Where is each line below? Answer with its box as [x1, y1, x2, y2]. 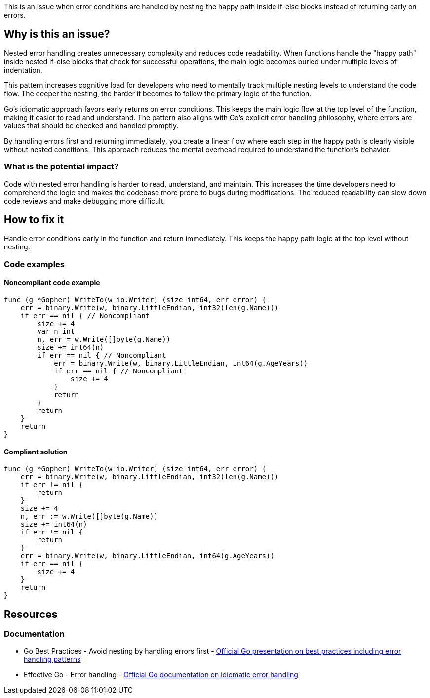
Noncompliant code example [4, 278, 100, 287]
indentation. [4, 65, 42, 74]
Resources [4, 608, 58, 620]
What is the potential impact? [4, 162, 119, 172]
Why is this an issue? [4, 28, 110, 41]
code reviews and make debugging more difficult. [4, 196, 165, 205]
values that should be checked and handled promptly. [4, 121, 179, 130]
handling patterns [24, 655, 81, 664]
